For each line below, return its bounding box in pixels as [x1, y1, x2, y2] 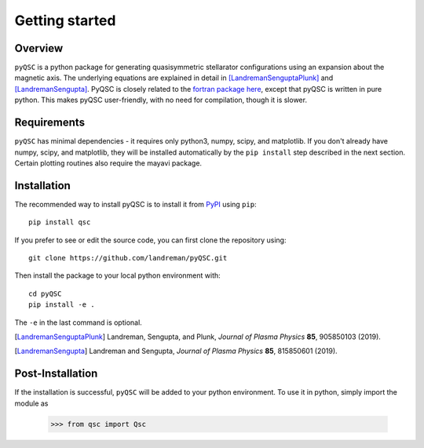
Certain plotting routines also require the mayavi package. [14, 158, 203, 168]
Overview [14, 42, 64, 55]
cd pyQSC [28, 289, 62, 298]
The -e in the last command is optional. [14, 318, 143, 327]
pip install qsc [28, 218, 91, 227]
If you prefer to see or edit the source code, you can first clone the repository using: [14, 235, 287, 245]
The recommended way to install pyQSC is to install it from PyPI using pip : [14, 199, 257, 209]
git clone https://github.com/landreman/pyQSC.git [28, 253, 228, 262]
